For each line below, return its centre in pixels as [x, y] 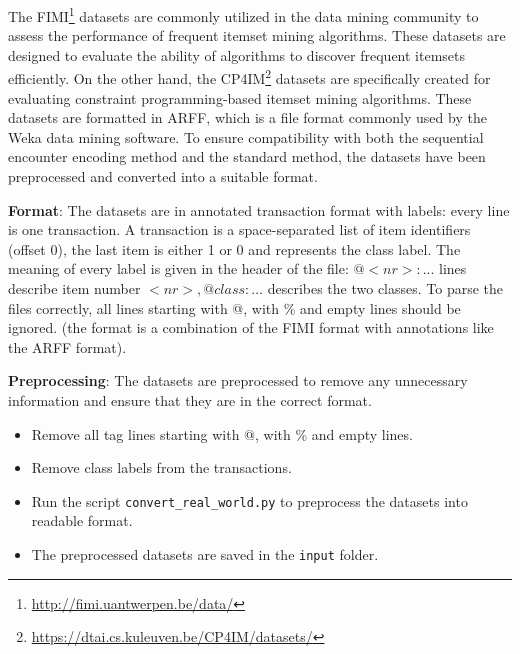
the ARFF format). [67, 346]
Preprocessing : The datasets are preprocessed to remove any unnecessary [238, 380]
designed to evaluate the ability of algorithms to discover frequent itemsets [237, 54]
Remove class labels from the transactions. [161, 467]
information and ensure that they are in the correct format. [190, 400]
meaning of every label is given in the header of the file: [178, 268]
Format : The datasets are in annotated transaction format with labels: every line [259, 209]
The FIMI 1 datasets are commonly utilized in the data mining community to [243, 14]
